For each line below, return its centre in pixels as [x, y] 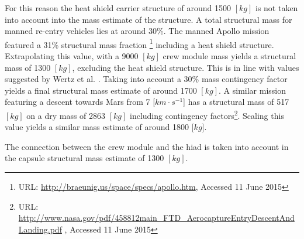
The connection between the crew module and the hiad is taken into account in [147, 146]
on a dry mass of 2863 [66, 115]
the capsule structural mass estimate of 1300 [84, 158]
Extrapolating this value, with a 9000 [72, 56]
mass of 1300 [28, 67]
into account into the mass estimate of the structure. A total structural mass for [148, 19]
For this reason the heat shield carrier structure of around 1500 [118, 8]
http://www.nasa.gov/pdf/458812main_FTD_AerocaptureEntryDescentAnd [156, 218]
